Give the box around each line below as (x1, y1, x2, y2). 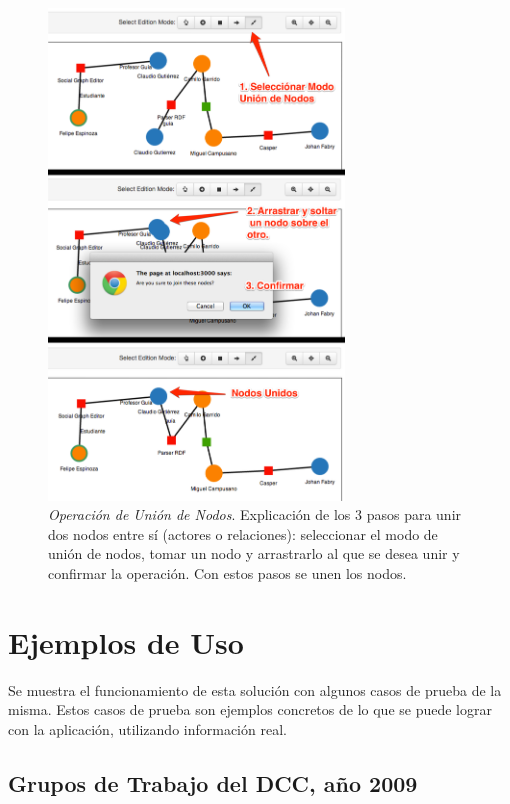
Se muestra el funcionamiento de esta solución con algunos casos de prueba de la (8, 679, 502, 700)
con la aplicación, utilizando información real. (8, 718, 287, 739)
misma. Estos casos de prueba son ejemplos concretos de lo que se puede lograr (8, 699, 492, 720)
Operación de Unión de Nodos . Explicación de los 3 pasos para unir (48, 504, 462, 525)
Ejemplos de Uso (8, 621, 244, 662)
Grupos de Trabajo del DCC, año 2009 (8, 767, 418, 798)
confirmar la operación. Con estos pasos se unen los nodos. (48, 562, 407, 583)
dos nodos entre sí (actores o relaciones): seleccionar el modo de (48, 523, 438, 544)
